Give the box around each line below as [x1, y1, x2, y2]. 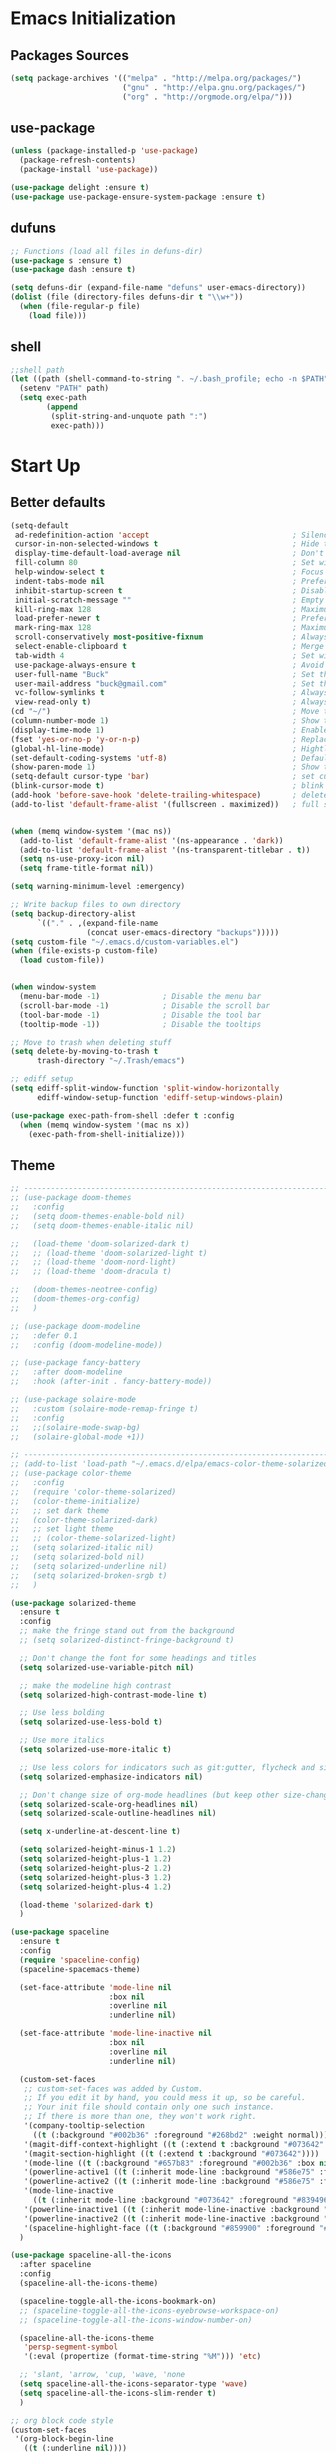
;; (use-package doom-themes [10, 1193, 132, 1203]
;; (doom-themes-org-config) [10, 1294, 141, 1304]
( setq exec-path [19, 393, 87, 403]
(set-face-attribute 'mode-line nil [19, 1982, 172, 1992]
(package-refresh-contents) [19, 155, 137, 166]
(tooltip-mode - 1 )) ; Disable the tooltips [19, 1019, 262, 1029]
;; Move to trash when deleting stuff [10, 1037, 172, 1047]
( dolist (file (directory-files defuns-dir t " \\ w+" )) [10, 292, 244, 302]
